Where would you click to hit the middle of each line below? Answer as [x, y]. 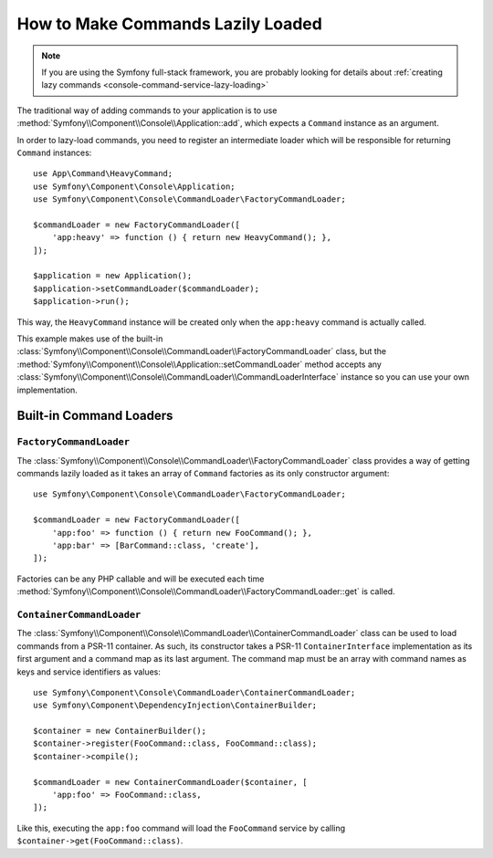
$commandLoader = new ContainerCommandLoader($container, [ [170, 782]
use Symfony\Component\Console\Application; [135, 186]
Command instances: [54, 152]
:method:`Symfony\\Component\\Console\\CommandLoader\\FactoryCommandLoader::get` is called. [206, 591]
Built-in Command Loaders [95, 416]
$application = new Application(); [113, 276]
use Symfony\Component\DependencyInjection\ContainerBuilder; [175, 706]
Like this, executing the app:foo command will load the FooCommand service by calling [181, 828]
